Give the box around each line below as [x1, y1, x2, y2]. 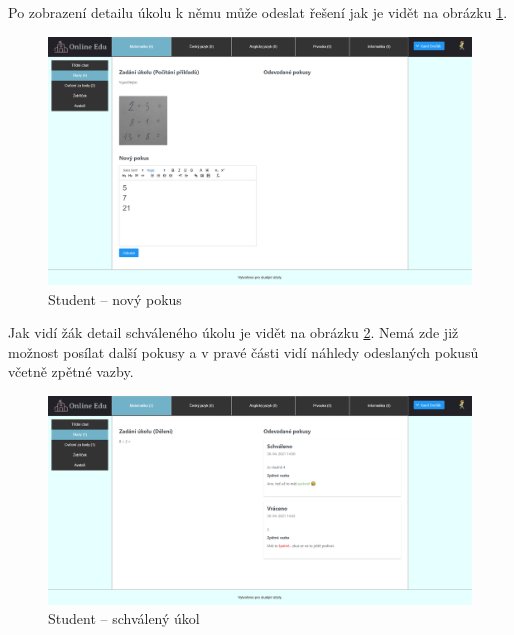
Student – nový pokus [48, 288, 182, 309]
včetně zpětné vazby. [8, 361, 134, 382]
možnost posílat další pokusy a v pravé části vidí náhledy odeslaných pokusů [8, 341, 479, 362]
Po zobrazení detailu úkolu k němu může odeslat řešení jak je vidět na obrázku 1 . [8, 2, 508, 22]
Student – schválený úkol [48, 608, 200, 629]
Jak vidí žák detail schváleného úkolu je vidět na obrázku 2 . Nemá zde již [8, 322, 459, 343]
